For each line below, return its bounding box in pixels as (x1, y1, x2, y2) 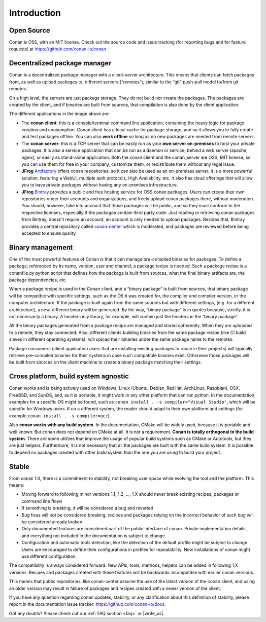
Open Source (9, 26, 50, 35)
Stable (9, 462, 30, 471)
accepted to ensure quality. (21, 230, 77, 236)
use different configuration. (21, 553, 77, 559)
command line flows (21, 498, 63, 504)
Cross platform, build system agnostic (9, 372, 129, 381)
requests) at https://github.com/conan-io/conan (9, 46, 106, 52)
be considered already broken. (21, 519, 84, 525)
